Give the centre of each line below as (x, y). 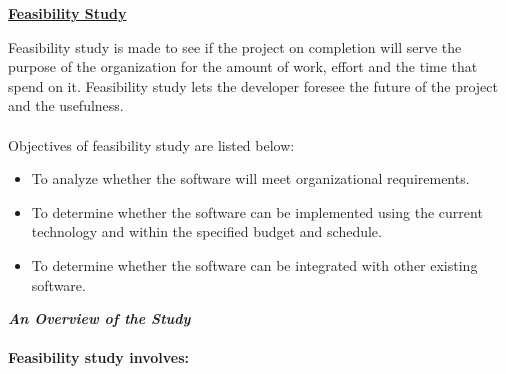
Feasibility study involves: (98, 357)
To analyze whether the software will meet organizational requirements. (250, 178)
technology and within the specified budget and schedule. (206, 231)
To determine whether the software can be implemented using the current (257, 211)
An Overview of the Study (99, 318)
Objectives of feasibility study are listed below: (151, 144)
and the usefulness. (66, 105)
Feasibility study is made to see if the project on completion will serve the (235, 46)
